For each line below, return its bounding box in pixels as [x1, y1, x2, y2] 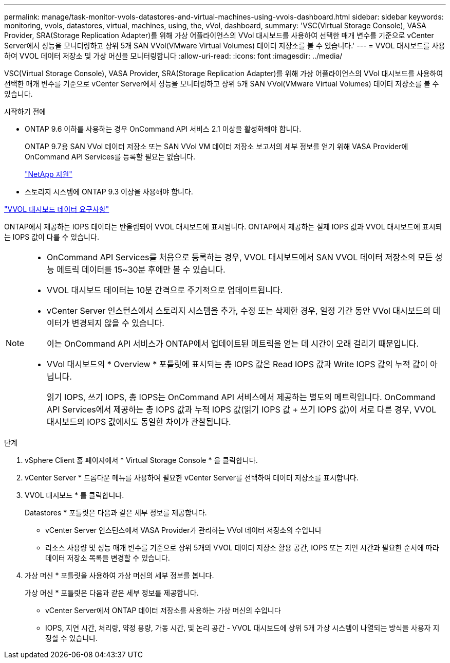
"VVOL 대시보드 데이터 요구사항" [4, 205, 109, 213]
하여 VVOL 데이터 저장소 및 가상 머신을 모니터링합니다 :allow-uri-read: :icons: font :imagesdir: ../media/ [4, 51, 343, 60]
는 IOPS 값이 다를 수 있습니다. [4, 232, 99, 241]
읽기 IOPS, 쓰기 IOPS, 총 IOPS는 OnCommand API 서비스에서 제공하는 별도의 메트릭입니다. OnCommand [47, 392, 436, 402]
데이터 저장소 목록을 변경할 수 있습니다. [45, 553, 170, 562]
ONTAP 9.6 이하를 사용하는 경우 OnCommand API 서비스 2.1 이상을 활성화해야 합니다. [25, 124, 302, 133]
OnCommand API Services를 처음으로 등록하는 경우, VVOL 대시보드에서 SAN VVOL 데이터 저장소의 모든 [47, 252, 433, 262]
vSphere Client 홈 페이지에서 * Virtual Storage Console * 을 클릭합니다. [25, 456, 258, 464]
